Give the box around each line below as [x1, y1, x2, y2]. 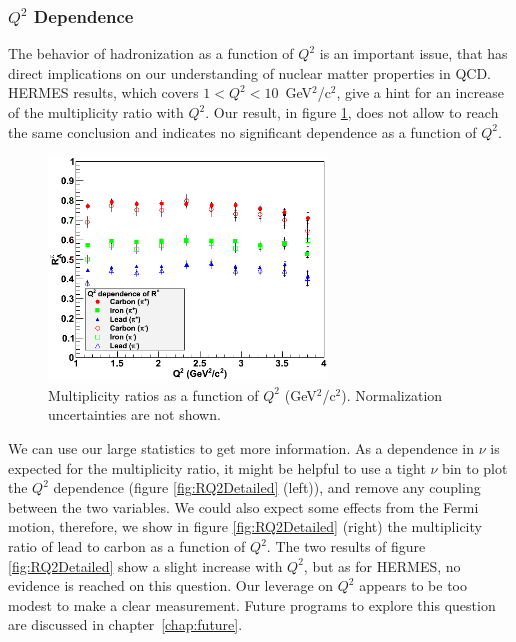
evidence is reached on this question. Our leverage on [8, 575, 334, 596]
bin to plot [442, 457, 508, 478]
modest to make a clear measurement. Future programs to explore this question [8, 594, 496, 615]
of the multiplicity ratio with [8, 102, 184, 122]
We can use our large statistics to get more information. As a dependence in [8, 438, 475, 459]
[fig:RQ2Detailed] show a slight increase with [8, 555, 283, 576]
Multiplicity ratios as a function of [48, 384, 259, 405]
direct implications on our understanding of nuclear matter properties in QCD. [8, 62, 491, 83]
